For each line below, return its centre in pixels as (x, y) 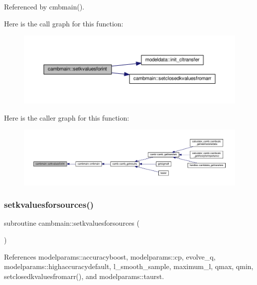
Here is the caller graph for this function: (67, 117)
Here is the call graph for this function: (64, 23)
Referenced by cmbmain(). (44, 6)
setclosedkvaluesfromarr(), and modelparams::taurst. (84, 276)
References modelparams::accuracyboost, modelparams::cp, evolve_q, (110, 256)
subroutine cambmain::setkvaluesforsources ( (72, 223)
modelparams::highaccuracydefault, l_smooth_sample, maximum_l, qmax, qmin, (129, 266)
